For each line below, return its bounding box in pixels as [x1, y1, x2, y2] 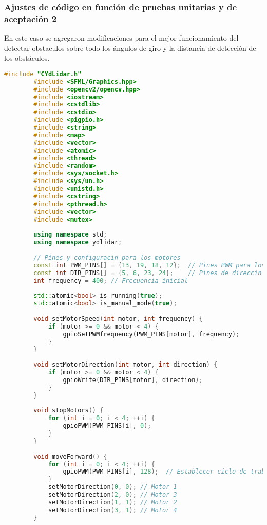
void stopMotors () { [33, 407, 104, 414]
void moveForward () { [33, 452, 107, 460]
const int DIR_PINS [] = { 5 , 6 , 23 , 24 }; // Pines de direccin [33, 269, 262, 277]
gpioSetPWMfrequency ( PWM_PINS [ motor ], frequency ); [63, 330, 240, 338]
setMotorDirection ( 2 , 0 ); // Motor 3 [48, 491, 177, 499]
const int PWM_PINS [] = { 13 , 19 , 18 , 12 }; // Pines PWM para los [33, 261, 265, 269]
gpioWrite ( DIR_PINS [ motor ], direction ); [63, 376, 203, 384]
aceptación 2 [4, 12, 57, 25]
